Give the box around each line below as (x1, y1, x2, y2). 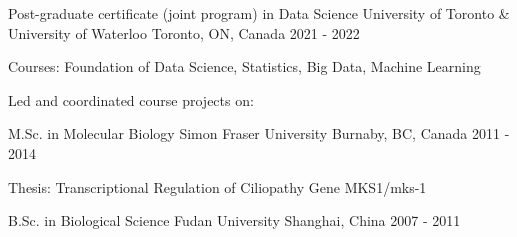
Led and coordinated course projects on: (8, 89, 254, 110)
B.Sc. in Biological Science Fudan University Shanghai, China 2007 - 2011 (8, 210, 461, 231)
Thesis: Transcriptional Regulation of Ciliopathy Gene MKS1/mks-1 (8, 176, 427, 197)
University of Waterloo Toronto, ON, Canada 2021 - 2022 (8, 22, 360, 43)
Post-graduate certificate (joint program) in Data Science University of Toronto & (8, 3, 510, 23)
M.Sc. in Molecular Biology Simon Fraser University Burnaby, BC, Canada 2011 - (8, 123, 510, 144)
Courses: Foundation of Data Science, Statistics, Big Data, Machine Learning (8, 56, 481, 77)
